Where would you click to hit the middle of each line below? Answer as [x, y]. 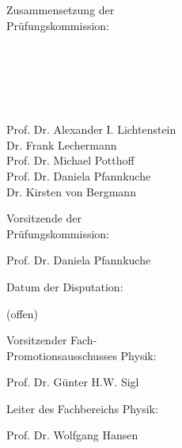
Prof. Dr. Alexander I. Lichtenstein [91, 129]
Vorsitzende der [44, 218]
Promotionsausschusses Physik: [82, 355]
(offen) [23, 313]
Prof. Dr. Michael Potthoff [70, 160]
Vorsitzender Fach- [52, 340]
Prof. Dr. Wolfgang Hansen [72, 435]
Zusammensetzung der [61, 9]
